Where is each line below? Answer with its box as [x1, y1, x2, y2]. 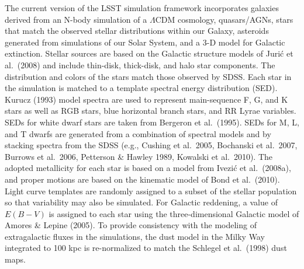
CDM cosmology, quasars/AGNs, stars [155, 13, 293, 25]
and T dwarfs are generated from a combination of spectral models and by [5, 127, 271, 139]
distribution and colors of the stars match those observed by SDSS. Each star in [5, 70, 292, 82]
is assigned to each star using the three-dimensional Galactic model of [49, 207, 299, 219]
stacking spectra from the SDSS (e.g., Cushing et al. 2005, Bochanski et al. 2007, [5, 139, 298, 151]
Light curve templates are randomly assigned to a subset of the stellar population [5, 184, 297, 197]
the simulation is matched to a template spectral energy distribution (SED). [5, 82, 278, 94]
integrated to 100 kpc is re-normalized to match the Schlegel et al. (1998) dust [5, 242, 287, 254]
